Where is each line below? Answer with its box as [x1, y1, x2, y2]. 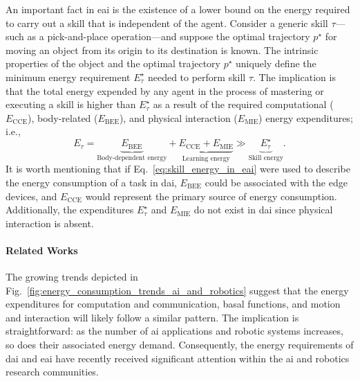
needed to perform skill [147, 69, 246, 84]
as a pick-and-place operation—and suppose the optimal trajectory [27, 29, 310, 44]
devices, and [6, 188, 57, 203]
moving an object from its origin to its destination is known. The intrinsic [6, 42, 319, 57]
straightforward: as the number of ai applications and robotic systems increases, [6, 324, 343, 338]
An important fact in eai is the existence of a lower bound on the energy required [6, 2, 350, 16]
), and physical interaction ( [119, 110, 238, 125]
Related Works [6, 242, 78, 257]
